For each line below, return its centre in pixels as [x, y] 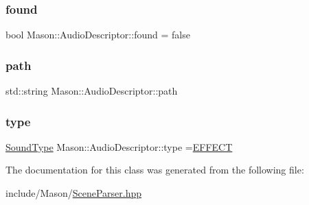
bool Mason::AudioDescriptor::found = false [98, 35]
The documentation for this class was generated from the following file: [155, 170]
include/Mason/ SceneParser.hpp [74, 193]
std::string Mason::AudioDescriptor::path [92, 91]
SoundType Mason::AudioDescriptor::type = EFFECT [119, 146]
